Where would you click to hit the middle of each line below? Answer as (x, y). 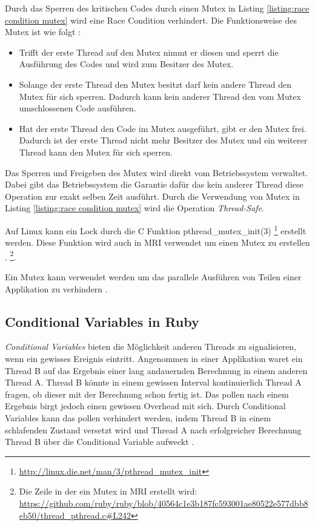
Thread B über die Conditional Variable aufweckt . (100, 442)
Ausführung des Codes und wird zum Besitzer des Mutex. (126, 64)
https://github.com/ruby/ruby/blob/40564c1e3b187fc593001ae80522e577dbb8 (164, 503)
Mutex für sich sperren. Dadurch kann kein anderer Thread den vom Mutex (160, 96)
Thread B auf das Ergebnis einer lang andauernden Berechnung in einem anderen (156, 370)
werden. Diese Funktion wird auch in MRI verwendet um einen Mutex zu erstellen (157, 242)
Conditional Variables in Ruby (102, 321)
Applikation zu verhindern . (56, 288)
